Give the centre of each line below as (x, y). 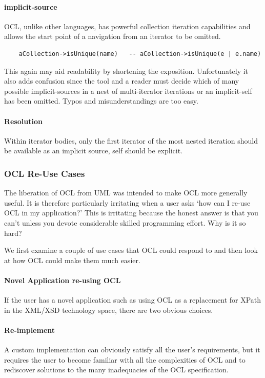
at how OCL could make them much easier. (72, 260)
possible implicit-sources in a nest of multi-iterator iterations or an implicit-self (128, 91)
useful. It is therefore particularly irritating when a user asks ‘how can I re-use (127, 202)
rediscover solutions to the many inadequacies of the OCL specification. (116, 370)
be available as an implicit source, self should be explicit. (94, 151)
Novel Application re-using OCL (63, 280)
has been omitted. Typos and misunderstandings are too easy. (101, 101)
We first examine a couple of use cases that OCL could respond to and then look (131, 250)
